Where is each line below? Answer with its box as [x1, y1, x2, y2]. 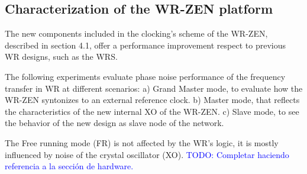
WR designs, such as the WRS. [5, 50, 118, 63]
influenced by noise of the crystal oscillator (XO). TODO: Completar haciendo [5, 148, 289, 160]
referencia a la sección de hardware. [5, 160, 134, 172]
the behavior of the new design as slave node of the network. [5, 117, 224, 129]
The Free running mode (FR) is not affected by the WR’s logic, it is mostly [5, 136, 279, 149]
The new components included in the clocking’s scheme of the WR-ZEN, [5, 27, 268, 40]
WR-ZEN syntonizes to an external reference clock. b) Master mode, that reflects [5, 94, 300, 106]
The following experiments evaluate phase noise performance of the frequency [5, 70, 286, 82]
